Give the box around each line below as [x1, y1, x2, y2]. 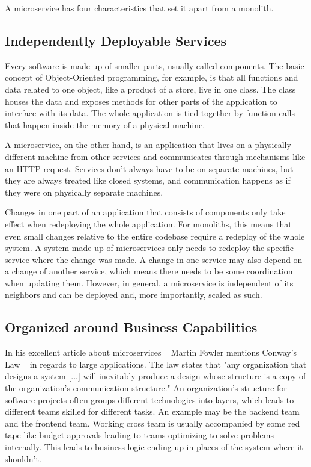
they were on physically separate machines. [5, 185, 163, 198]
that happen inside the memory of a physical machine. [5, 118, 205, 131]
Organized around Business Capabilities [5, 318, 258, 336]
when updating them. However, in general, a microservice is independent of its [5, 276, 294, 289]
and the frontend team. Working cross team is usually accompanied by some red [5, 416, 300, 429]
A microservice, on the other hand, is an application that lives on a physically [5, 138, 291, 151]
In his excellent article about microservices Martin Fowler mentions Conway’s [5, 346, 297, 359]
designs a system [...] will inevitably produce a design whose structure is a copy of [5, 370, 306, 382]
